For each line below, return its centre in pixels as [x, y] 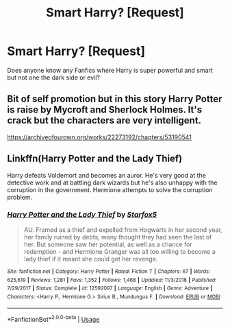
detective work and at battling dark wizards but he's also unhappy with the [112, 182]
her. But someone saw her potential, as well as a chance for [108, 244]
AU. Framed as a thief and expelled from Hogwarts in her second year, [123, 229]
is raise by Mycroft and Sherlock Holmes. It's [105, 110]
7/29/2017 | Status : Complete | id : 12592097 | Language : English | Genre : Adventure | [110, 288]
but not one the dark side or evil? [54, 78]
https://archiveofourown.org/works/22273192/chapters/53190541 [99, 137]
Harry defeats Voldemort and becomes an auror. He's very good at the [107, 175]
